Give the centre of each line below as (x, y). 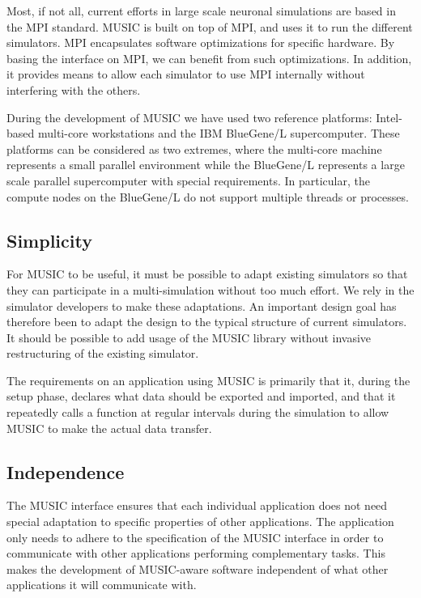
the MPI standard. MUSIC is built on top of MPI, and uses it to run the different (210, 26)
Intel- (389, 117)
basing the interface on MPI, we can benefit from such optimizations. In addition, (209, 58)
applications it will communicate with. (102, 585)
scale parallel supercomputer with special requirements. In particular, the (188, 180)
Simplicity (49, 240)
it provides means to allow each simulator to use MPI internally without (186, 74)
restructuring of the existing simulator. (103, 353)
